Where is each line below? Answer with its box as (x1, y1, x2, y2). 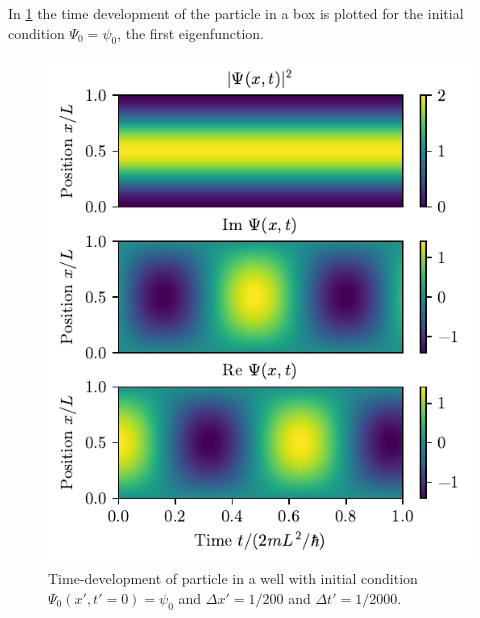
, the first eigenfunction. (117, 22, 264, 43)
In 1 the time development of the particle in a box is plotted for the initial (8, 3, 464, 23)
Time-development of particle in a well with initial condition (48, 568, 418, 589)
